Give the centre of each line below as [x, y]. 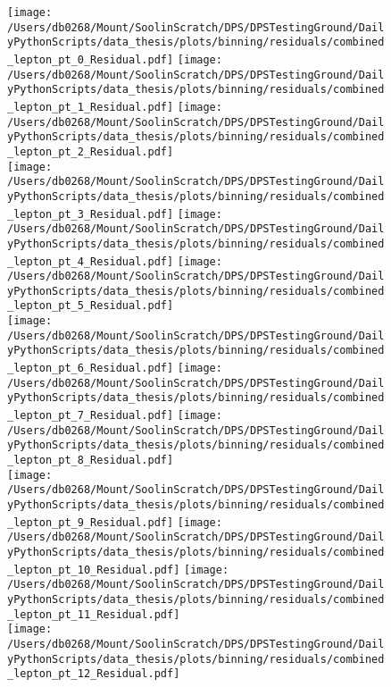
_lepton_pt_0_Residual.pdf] [91, 59]
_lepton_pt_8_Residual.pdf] [91, 461]
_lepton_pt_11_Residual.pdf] [94, 614]
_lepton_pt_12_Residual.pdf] [94, 674]
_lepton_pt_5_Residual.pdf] [91, 306]
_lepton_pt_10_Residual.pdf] [94, 570]
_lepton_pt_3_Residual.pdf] [91, 214]
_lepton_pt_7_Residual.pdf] [91, 416]
